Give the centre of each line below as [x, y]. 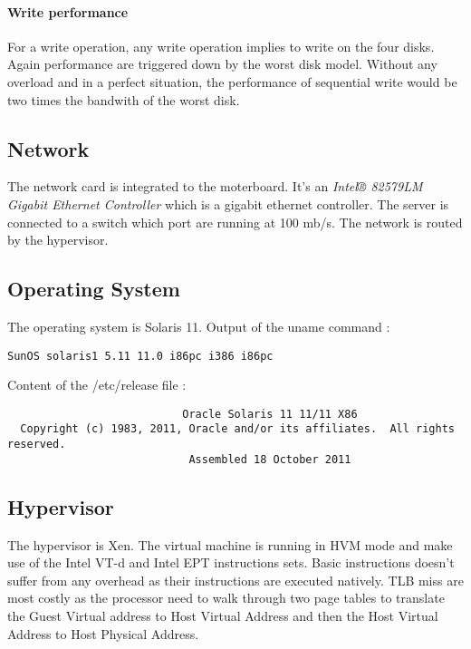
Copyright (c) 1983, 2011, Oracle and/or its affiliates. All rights [237, 429]
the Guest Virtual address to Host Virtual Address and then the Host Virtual [223, 615]
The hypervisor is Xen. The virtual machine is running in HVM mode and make [230, 544]
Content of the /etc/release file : [97, 385]
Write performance [68, 11]
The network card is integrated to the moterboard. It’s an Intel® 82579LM [215, 186]
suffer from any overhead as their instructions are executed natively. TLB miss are [235, 580]
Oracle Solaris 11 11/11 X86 [270, 414]
